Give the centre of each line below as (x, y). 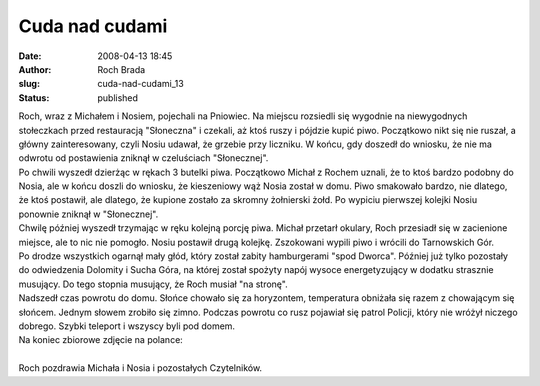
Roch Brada (121, 69)
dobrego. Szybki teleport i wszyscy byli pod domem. (126, 326)
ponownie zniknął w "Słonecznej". (88, 214)
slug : (29, 84)
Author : (35, 69)
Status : (34, 97)
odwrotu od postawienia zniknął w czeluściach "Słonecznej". (143, 158)
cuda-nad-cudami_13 (140, 84)
